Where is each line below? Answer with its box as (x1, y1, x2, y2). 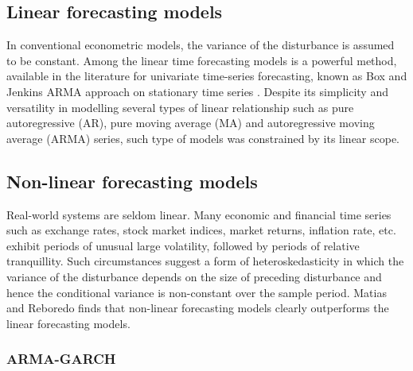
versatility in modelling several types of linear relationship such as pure (6, 99, 354, 115)
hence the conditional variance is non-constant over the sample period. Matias (6, 284, 387, 300)
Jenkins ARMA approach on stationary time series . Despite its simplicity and (6, 83, 388, 99)
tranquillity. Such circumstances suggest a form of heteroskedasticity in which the (6, 253, 404, 269)
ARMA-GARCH (6, 349, 116, 369)
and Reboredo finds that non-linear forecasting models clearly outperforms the (6, 300, 389, 316)
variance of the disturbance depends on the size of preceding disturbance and (6, 268, 382, 284)
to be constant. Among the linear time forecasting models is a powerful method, (6, 52, 397, 68)
